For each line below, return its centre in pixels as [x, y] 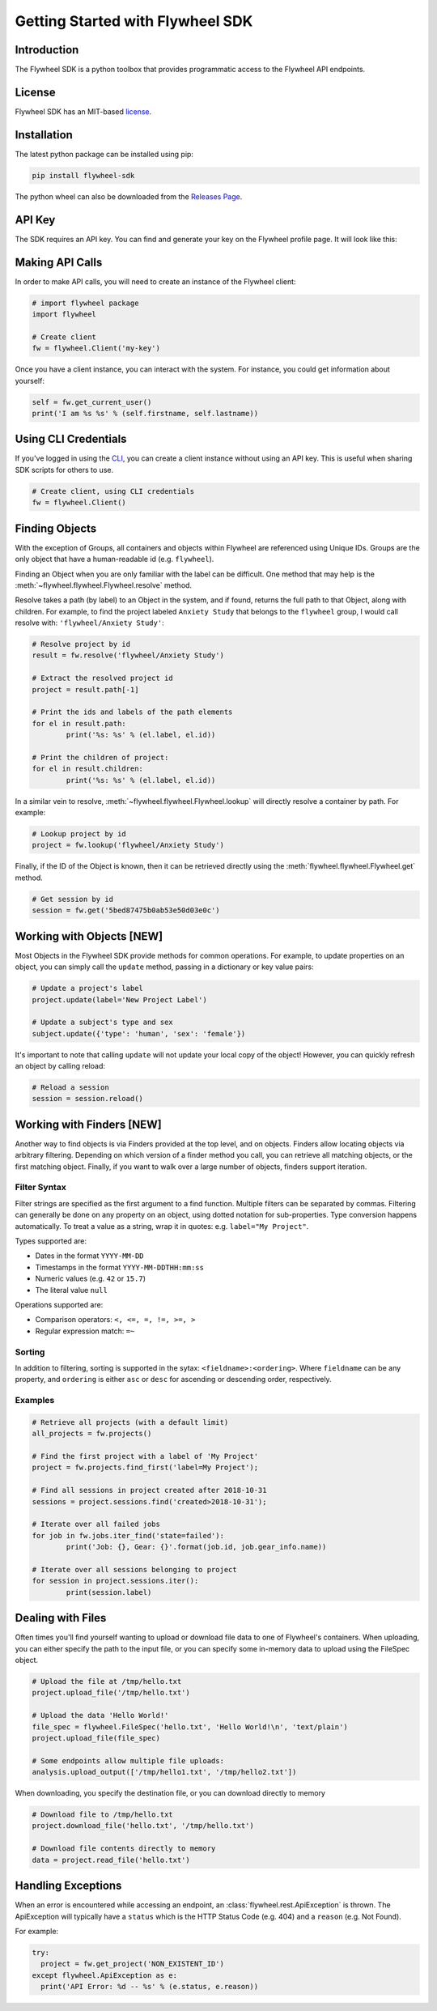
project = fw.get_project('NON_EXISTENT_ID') [132, 1964]
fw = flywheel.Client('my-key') [96, 349]
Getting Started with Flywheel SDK [134, 21]
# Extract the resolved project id [102, 678]
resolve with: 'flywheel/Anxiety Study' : [90, 623]
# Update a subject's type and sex [102, 1023]
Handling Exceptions [68, 1886]
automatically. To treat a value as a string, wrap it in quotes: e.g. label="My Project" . [162, 1226]
